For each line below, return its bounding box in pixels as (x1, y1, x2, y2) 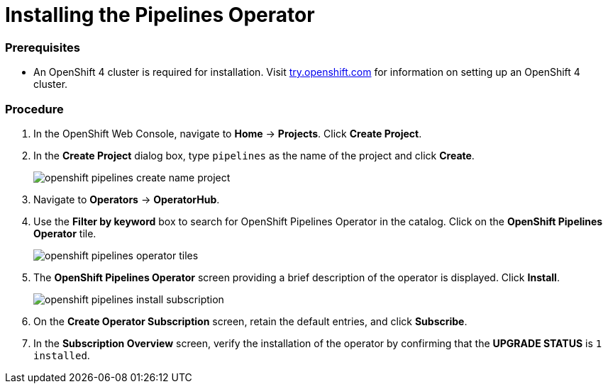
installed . (33, 349, 90, 361)
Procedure (5, 101, 64, 116)
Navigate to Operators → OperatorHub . (33, 193, 220, 205)
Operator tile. (33, 227, 96, 239)
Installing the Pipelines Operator (5, 3, 315, 27)
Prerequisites (5, 40, 80, 55)
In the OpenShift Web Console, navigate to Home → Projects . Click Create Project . (33, 127, 422, 140)
